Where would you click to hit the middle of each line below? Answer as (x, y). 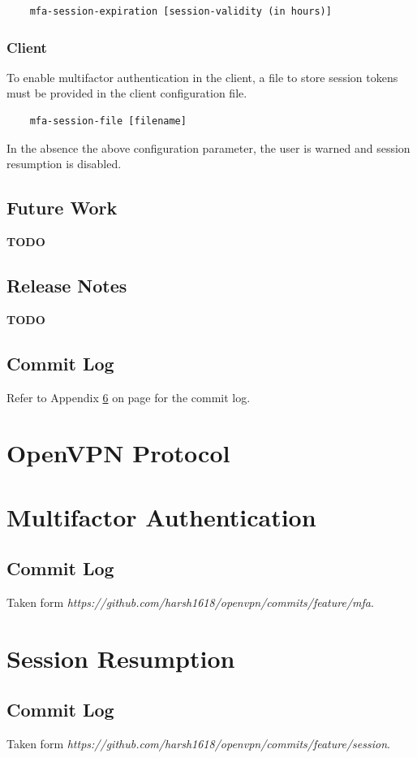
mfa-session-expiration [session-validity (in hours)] (181, 11)
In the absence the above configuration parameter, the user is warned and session (208, 147)
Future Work (62, 208)
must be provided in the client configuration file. (127, 93)
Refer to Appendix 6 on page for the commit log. (129, 397)
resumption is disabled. (64, 164)
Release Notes (67, 285)
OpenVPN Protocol (118, 453)
